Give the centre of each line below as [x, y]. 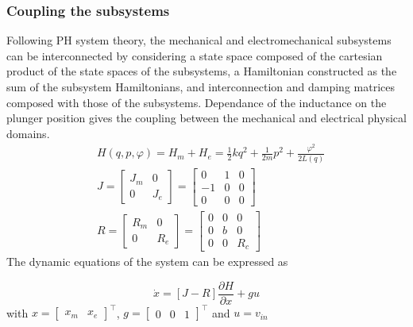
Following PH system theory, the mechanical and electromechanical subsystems [199, 40]
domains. [28, 133]
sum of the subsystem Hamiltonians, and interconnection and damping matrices [201, 87]
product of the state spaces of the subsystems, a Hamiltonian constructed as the [202, 71]
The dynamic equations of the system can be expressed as [147, 262]
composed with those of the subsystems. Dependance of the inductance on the [197, 102]
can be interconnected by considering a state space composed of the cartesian [195, 55]
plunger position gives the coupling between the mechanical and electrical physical [206, 118]
